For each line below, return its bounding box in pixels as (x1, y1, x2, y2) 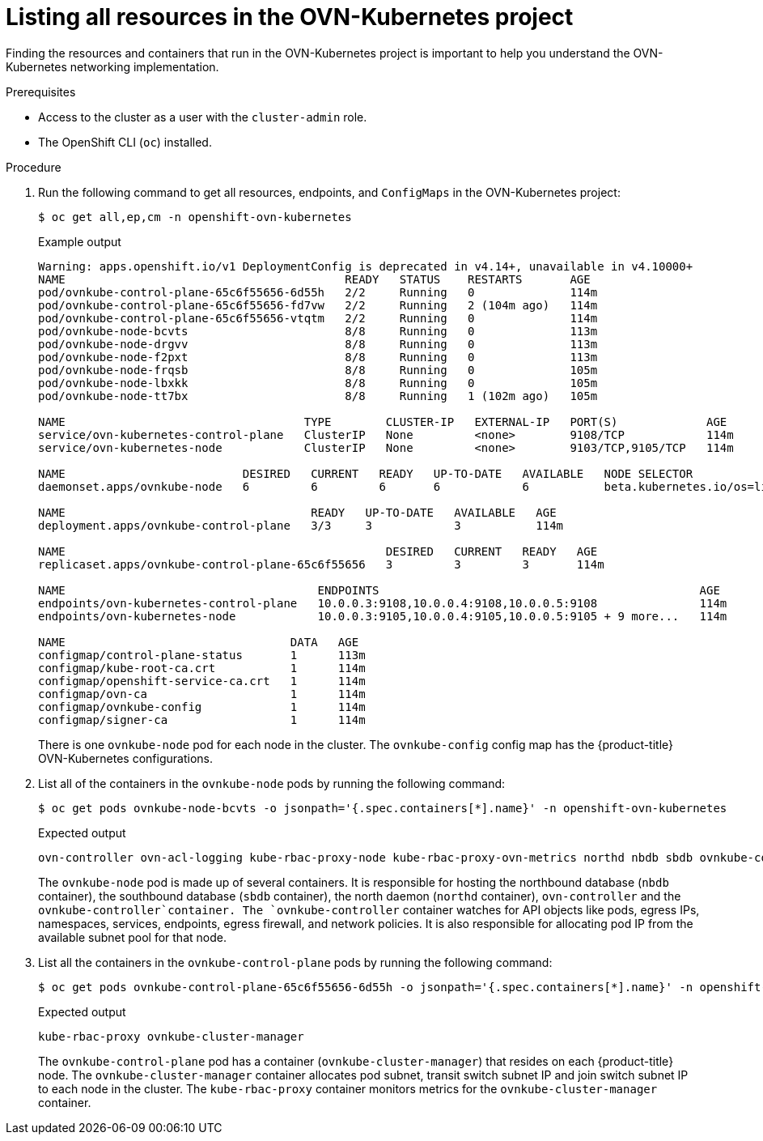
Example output (38, 234, 121, 249)
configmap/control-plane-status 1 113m (38, 648, 366, 662)
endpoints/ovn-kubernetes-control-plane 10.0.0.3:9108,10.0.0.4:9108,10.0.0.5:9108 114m (38, 596, 727, 610)
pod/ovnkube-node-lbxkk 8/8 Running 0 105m (38, 376, 598, 390)
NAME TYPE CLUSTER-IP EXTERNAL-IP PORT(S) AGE (38, 415, 727, 428)
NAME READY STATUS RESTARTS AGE (38, 272, 591, 286)
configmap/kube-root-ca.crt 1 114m (38, 661, 366, 675)
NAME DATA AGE (38, 635, 359, 649)
